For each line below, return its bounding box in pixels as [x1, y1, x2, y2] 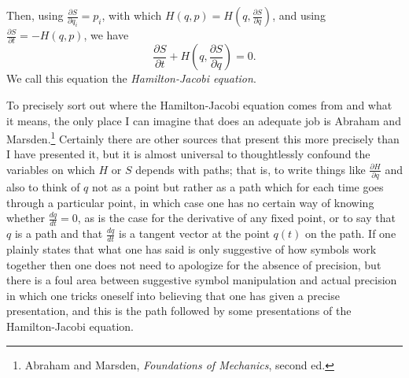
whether [6, 209, 46, 226]
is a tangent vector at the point [119, 225, 270, 242]
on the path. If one [304, 225, 396, 242]
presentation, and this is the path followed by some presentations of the [6, 302, 352, 319]
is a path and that [14, 225, 103, 242]
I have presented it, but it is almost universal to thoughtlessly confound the [6, 146, 370, 162]
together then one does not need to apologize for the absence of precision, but [6, 256, 381, 272]
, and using [272, 7, 326, 23]
